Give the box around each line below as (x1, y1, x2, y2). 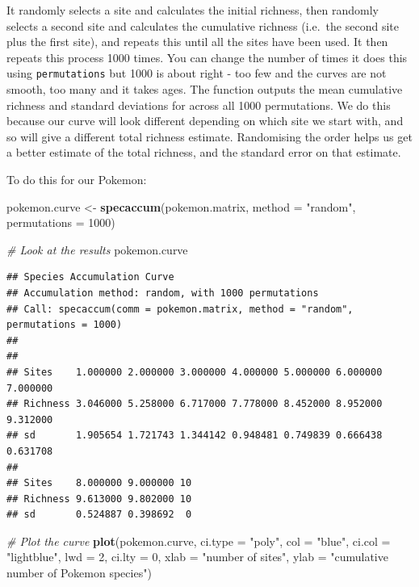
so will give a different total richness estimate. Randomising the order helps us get (6, 128, 413, 145)
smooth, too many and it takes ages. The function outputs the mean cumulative (6, 81, 403, 98)
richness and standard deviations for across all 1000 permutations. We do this (6, 96, 391, 113)
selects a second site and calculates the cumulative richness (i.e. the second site (6, 17, 399, 34)
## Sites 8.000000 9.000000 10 (6, 477, 192, 489)
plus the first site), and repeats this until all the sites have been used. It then (6, 33, 388, 50)
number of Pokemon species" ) (6, 564, 152, 581)
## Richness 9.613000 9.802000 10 (6, 493, 192, 505)
